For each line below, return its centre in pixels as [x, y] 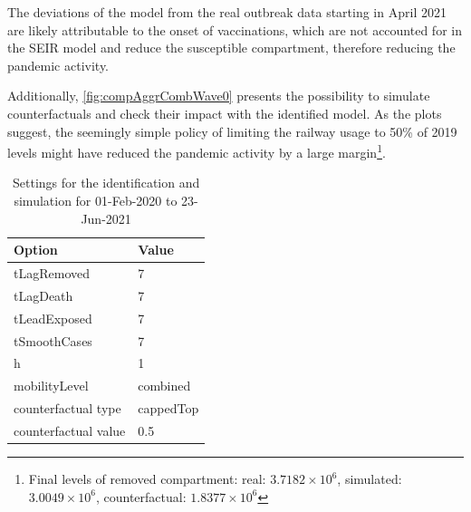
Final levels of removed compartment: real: [147, 479]
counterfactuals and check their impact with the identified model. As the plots [225, 113]
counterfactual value [70, 430]
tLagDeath [43, 295]
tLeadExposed [53, 318]
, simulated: [370, 479]
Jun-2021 [106, 218]
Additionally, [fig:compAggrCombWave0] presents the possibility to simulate [219, 96]
